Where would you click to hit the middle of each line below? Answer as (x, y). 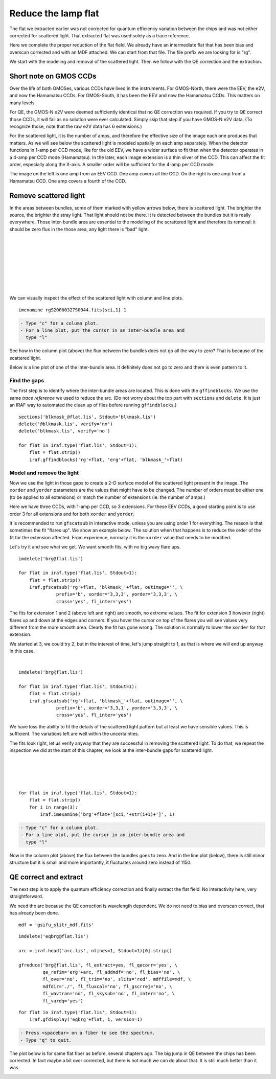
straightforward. (26, 897)
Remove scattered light (47, 196)
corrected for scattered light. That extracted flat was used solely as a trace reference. (100, 35)
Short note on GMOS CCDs (53, 76)
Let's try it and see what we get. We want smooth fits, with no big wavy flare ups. (95, 547)
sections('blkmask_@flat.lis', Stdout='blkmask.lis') (87, 417)
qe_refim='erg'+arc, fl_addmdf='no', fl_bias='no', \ (111, 972)
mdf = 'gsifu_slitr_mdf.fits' (56, 925)
